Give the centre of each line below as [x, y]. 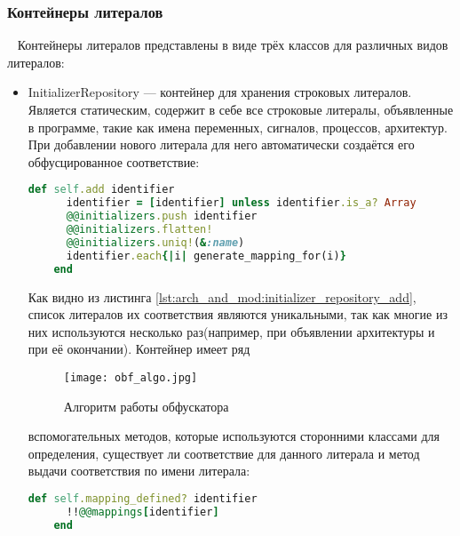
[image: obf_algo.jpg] [131, 377]
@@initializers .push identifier [162, 216]
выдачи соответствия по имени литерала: [139, 471]
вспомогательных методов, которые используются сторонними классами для [234, 436]
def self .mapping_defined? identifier [143, 498]
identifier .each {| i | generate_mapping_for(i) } [206, 256]
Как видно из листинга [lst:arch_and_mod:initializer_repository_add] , [222, 296]
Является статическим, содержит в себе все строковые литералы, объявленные [241, 109]
